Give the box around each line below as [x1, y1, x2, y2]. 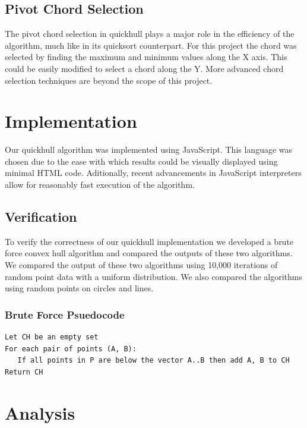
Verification [5, 207, 77, 226]
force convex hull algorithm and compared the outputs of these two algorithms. [5, 247, 293, 259]
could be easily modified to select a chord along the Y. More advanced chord [5, 62, 284, 74]
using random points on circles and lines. [5, 282, 154, 294]
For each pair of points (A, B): [5, 344, 137, 353]
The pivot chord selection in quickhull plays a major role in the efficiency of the [5, 27, 295, 40]
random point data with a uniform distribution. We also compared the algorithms [5, 270, 302, 282]
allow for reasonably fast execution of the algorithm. [5, 178, 195, 191]
